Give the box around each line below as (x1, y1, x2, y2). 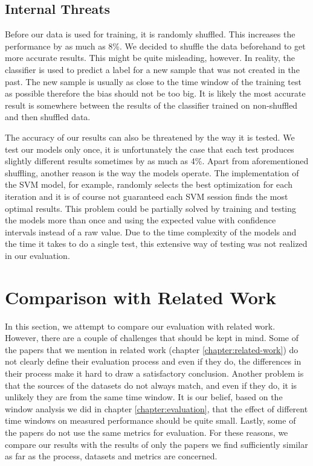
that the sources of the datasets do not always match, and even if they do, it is (5, 378, 297, 391)
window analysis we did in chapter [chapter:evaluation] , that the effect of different (5, 402, 308, 415)
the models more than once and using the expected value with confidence (5, 214, 276, 226)
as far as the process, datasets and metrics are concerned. (5, 450, 218, 462)
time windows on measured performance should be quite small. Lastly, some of (5, 414, 296, 427)
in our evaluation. (5, 249, 70, 261)
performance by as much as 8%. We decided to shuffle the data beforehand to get (5, 39, 306, 52)
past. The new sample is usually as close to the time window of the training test (5, 75, 302, 88)
